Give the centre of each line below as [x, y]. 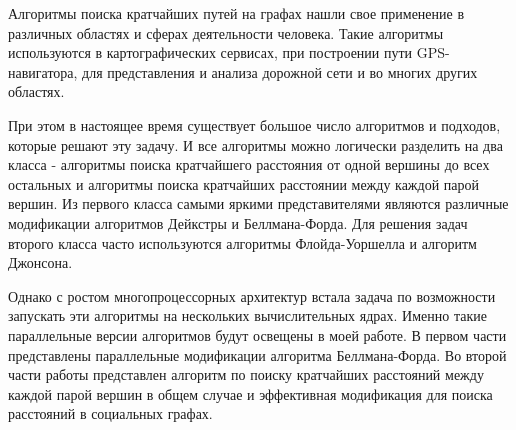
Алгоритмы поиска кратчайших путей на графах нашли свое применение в [236, 13]
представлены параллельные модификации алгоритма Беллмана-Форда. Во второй [257, 354]
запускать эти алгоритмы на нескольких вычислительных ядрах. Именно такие [247, 315]
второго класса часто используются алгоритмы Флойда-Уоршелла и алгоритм [242, 242]
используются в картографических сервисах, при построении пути [210, 52]
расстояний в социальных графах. [110, 413]
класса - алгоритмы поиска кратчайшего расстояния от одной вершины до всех [249, 164]
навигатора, [43, 71]
